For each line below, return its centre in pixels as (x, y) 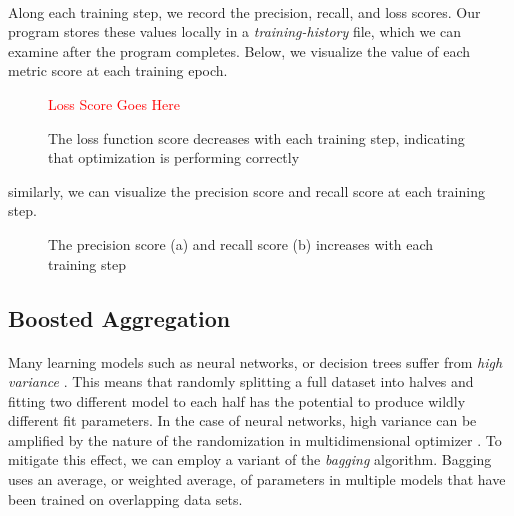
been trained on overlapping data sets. (125, 498)
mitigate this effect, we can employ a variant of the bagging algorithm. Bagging (250, 459)
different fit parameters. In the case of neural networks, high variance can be (242, 420)
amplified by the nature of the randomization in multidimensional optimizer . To (255, 439)
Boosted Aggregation (119, 317)
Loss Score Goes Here (114, 103)
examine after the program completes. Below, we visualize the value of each (239, 50)
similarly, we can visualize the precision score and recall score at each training (246, 190)
